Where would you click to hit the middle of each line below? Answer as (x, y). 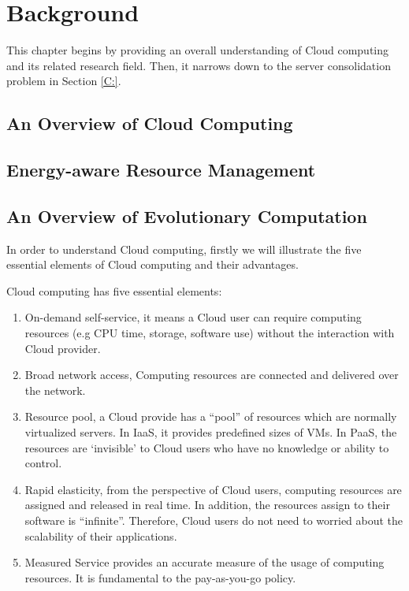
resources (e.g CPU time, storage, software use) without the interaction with (210, 333)
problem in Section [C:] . (64, 81)
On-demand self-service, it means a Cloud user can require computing (193, 317)
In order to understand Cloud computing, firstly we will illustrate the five (184, 249)
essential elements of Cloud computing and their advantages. (152, 264)
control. (43, 463)
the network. (55, 390)
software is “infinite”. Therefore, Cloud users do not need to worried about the (214, 520)
